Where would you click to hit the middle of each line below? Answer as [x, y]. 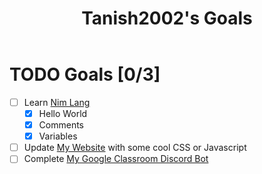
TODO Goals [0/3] [85, 74]
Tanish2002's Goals [167, 18]
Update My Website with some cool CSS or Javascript [135, 148]
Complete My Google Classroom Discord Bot [116, 159]
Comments [61, 125]
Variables [58, 136]
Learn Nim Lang [57, 102]
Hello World [63, 113]
